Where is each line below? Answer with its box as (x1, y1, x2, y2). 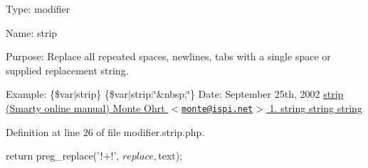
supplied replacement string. (6, 62, 129, 77)
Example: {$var (6, 86, 74, 101)
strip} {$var (76, 86, 128, 101)
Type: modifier (6, 1, 70, 16)
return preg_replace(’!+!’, (6, 148, 120, 163)
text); (158, 148, 183, 163)
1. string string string (269, 100, 362, 115)
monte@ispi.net (182, 103, 253, 114)
